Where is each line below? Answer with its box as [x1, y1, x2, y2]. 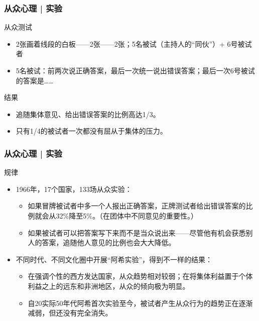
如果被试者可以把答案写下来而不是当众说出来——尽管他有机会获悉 [28, 227, 246, 238]
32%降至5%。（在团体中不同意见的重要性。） [56, 210, 198, 221]
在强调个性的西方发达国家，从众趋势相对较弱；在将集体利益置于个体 [28, 271, 253, 281]
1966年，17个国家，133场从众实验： [16, 183, 132, 194]
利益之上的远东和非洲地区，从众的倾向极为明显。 [28, 280, 190, 291]
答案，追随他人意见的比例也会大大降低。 [42, 237, 176, 248]
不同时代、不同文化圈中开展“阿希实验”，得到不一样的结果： [16, 254, 213, 264]
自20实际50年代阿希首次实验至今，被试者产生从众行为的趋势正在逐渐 [28, 297, 253, 308]
